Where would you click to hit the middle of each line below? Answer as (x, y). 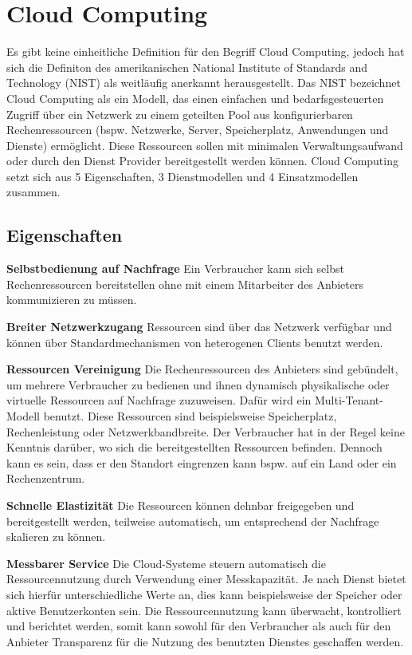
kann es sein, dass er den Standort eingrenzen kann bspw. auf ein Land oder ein (202, 462)
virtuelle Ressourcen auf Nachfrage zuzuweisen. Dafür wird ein (159, 400)
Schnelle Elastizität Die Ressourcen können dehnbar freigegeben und (180, 505)
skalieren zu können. (56, 537)
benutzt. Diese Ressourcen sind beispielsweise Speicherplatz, (190, 416)
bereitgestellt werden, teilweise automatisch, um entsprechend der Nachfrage (193, 521)
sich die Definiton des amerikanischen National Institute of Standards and (187, 67)
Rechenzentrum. (46, 478)
